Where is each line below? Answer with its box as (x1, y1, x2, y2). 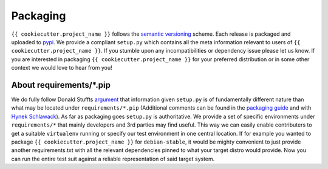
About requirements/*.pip (11, 79, 111, 90)
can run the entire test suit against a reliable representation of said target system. (11, 155, 215, 162)
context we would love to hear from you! (11, 64, 112, 71)
